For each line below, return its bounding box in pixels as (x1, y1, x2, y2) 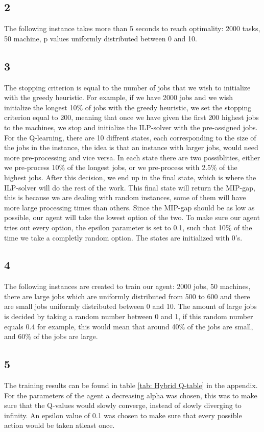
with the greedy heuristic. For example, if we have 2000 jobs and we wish (4, 92, 233, 103)
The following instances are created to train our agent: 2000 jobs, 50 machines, (4, 281, 251, 292)
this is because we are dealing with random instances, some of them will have (4, 192, 246, 203)
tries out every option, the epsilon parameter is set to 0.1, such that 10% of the (4, 222, 252, 232)
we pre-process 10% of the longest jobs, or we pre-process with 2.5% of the (4, 162, 237, 173)
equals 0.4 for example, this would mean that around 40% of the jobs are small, (4, 321, 253, 331)
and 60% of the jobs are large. (4, 331, 98, 342)
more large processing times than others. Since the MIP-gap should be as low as (4, 202, 255, 212)
